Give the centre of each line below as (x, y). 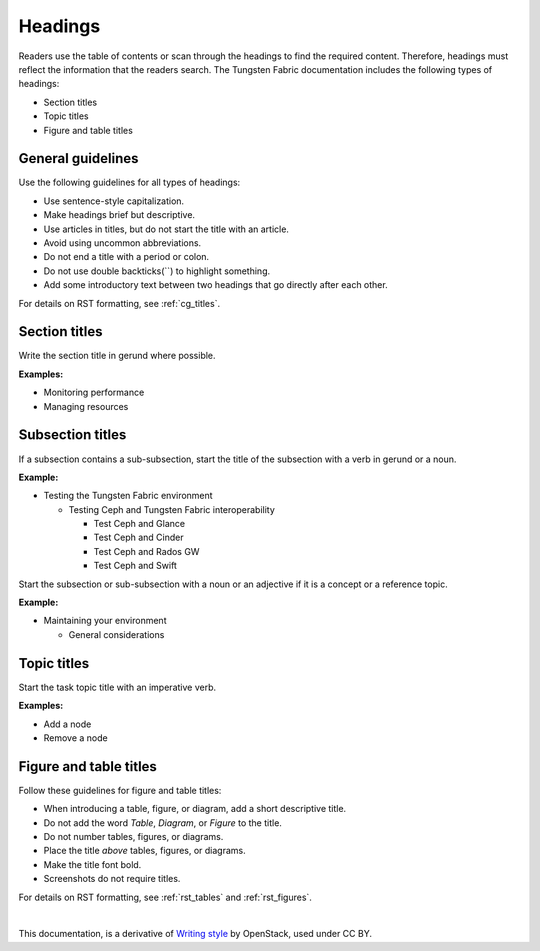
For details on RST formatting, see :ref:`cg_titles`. (119, 303)
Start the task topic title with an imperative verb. (117, 687)
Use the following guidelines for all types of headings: (129, 182)
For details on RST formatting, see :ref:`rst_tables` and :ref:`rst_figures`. (165, 897)
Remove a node (76, 737)
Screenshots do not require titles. (112, 879)
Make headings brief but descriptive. (119, 215)
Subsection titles (72, 435)
